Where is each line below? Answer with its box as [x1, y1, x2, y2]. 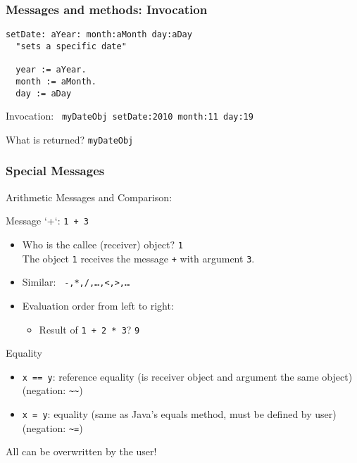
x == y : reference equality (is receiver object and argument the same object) [22, 369, 353, 383]
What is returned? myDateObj [6, 132, 134, 146]
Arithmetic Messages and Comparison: [6, 189, 173, 204]
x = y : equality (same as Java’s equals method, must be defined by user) [22, 407, 337, 421]
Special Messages [6, 162, 105, 179]
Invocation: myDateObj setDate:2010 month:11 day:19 [6, 108, 253, 123]
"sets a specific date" [15, 41, 127, 51]
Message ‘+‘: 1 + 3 [6, 213, 89, 228]
